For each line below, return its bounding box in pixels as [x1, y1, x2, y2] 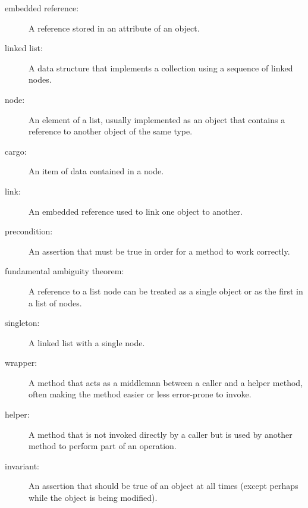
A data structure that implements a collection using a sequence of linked [29, 61, 293, 74]
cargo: [5, 145, 27, 157]
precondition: [5, 225, 53, 237]
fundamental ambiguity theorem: [5, 265, 124, 277]
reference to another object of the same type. [29, 125, 193, 137]
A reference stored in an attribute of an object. [29, 21, 200, 34]
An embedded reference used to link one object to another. [29, 205, 243, 217]
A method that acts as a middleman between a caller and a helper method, [29, 376, 303, 388]
